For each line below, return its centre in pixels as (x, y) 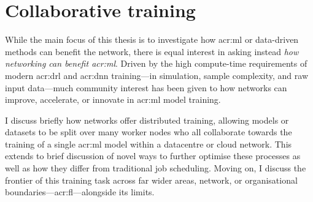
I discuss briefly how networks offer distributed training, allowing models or (147, 120)
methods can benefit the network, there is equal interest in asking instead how (152, 51)
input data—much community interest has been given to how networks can (146, 87)
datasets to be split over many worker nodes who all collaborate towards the (149, 132)
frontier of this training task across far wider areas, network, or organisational (151, 180)
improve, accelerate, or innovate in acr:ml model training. (113, 99)
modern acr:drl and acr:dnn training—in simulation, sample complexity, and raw (156, 75)
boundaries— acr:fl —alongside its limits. (80, 192)
